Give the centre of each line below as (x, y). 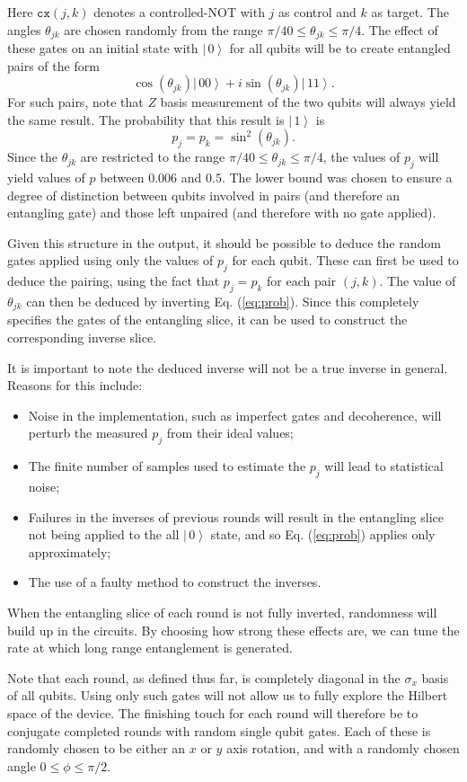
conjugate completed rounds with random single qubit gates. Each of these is (219, 730)
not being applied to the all (104, 534)
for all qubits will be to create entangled (340, 48)
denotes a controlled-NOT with (179, 12)
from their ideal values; (230, 433)
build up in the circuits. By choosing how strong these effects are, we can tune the (233, 630)
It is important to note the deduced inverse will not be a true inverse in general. (228, 367)
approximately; (70, 551)
